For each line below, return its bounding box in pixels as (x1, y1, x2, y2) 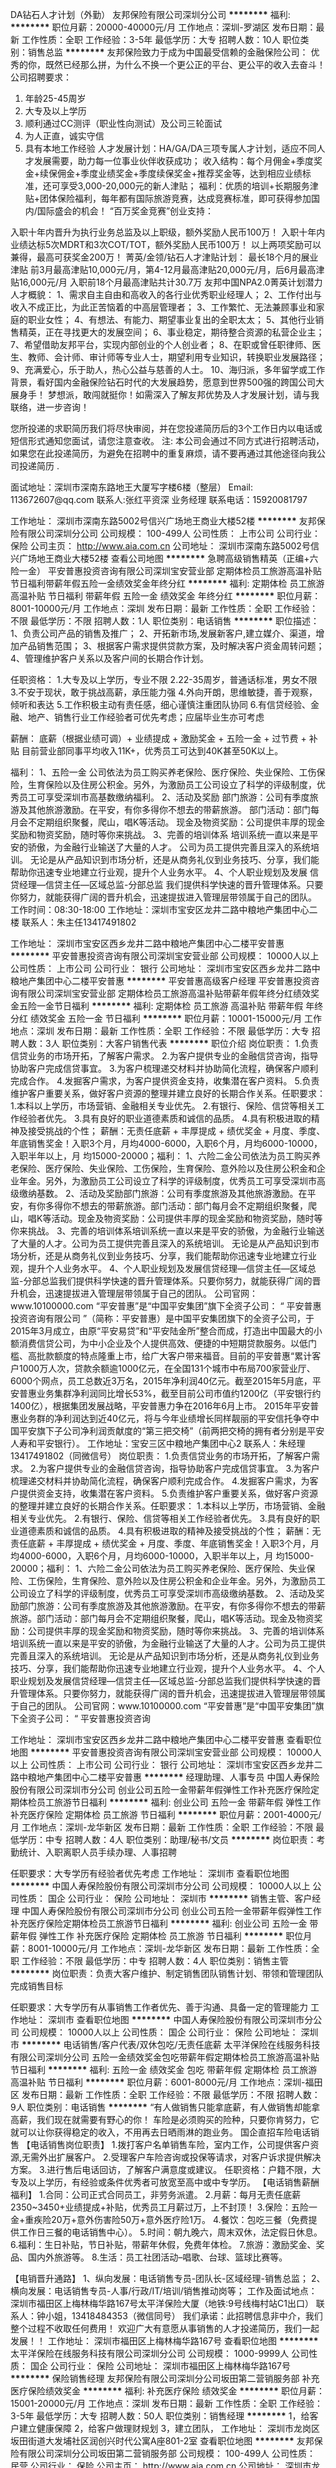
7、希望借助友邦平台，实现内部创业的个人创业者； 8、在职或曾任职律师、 (10, 339, 313, 350)
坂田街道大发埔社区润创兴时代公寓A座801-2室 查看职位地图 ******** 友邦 (10, 2435, 315, 2447)
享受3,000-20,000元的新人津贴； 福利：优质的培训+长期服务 (59, 180, 310, 192)
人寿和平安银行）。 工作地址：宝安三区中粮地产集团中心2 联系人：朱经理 (10, 1438, 306, 1449)
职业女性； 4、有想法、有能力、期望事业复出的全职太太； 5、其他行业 (27, 314, 316, 325)
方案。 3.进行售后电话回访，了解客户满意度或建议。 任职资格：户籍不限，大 (10, 2164, 322, 2175)
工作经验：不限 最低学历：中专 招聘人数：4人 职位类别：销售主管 (21, 1955, 289, 1967)
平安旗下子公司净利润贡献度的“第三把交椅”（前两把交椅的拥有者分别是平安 (18, 1425, 325, 1437)
